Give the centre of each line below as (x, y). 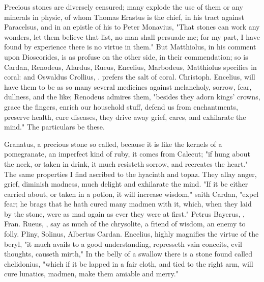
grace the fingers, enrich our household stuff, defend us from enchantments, (121, 106)
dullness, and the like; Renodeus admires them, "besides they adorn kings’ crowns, (132, 97)
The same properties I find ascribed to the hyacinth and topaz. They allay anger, (130, 174)
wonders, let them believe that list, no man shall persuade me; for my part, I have (132, 36)
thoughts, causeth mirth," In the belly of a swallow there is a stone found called (128, 254)
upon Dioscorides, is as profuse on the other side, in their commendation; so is (126, 56)
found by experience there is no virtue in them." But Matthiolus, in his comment (130, 47)
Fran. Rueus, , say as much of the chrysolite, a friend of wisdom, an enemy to (125, 224)
